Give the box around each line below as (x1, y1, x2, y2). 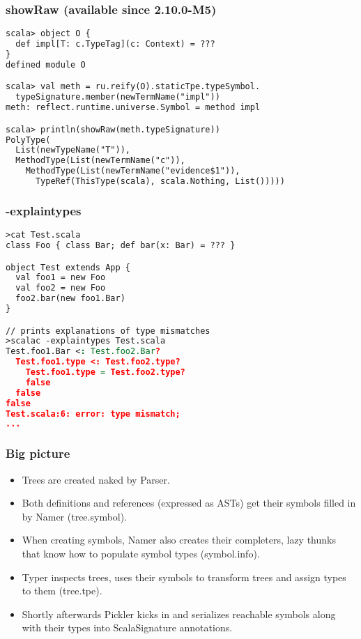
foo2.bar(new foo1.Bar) (15, 293, 125, 304)
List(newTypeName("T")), (15, 145, 130, 155)
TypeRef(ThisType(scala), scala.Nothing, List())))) (35, 176, 285, 187)
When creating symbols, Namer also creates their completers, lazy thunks (22, 532, 336, 547)
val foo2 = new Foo (15, 283, 106, 293)
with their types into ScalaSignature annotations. (22, 620, 233, 635)
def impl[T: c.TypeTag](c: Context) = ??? (15, 39, 215, 49)
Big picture (6, 445, 70, 462)
